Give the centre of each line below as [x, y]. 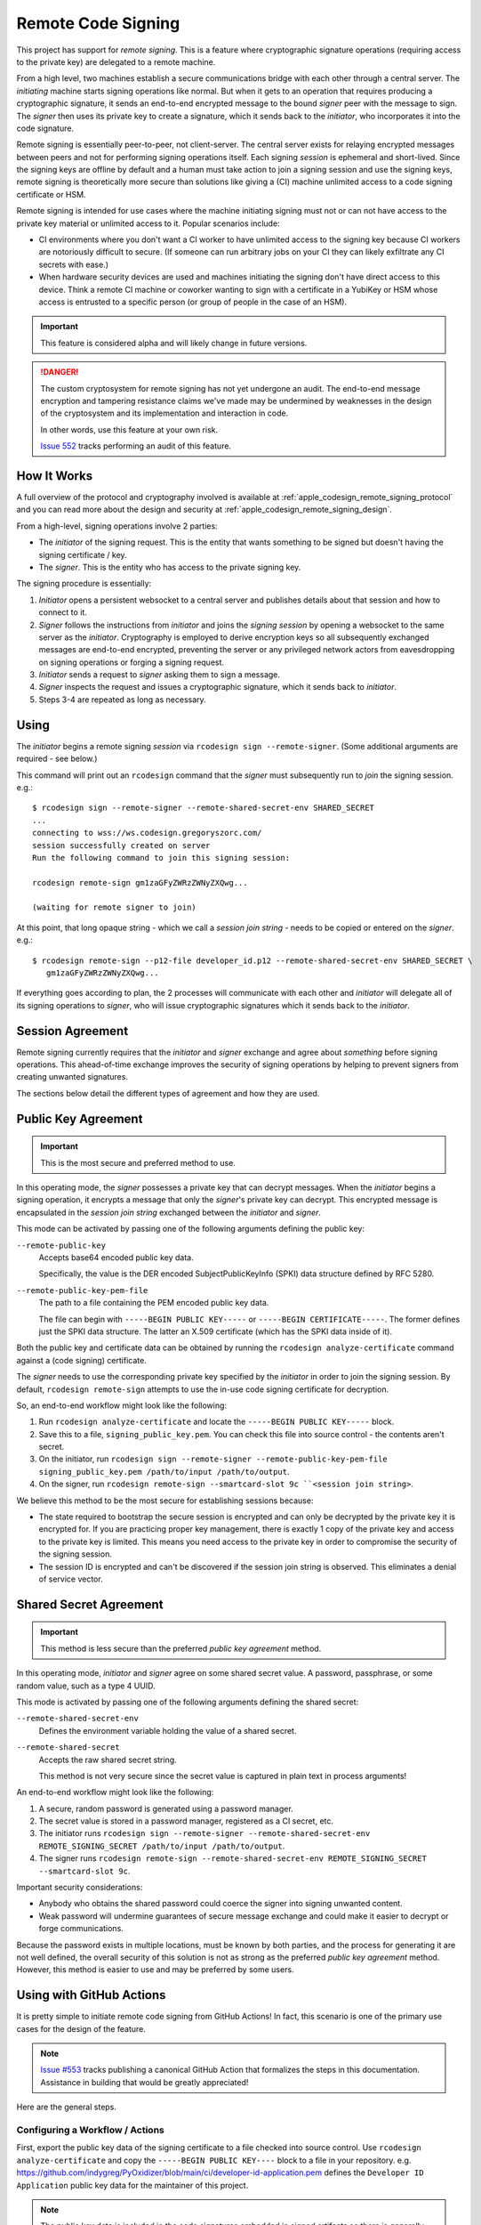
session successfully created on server [121, 845]
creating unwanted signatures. [72, 1077]
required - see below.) [57, 759]
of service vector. [71, 1579]
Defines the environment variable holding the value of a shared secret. [168, 1730]
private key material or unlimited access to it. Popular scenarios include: [148, 223]
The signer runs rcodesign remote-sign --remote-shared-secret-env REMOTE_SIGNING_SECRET [232, 1858]
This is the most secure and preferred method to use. [138, 1162]
